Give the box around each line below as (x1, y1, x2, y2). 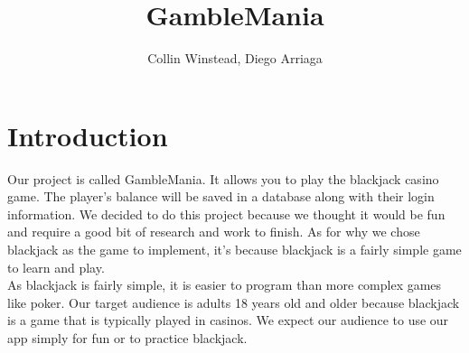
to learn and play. (7, 257, 105, 276)
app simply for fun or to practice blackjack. (7, 329, 248, 347)
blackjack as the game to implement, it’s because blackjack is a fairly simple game (7, 240, 462, 259)
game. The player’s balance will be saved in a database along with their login (7, 187, 435, 206)
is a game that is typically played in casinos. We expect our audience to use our (7, 311, 449, 330)
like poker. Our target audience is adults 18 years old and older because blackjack (7, 293, 460, 311)
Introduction (7, 116, 168, 153)
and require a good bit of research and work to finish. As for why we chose (7, 222, 420, 241)
